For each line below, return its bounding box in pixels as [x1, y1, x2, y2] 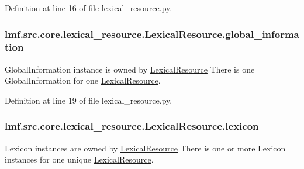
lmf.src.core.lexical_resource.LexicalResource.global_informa [5, 26, 299, 41]
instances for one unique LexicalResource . [5, 153, 154, 165]
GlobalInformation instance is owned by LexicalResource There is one [5, 63, 255, 75]
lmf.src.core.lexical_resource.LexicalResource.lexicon [5, 119, 259, 133]
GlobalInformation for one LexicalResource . [5, 74, 161, 87]
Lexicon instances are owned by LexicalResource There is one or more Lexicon [5, 142, 286, 154]
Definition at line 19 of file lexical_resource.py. [5, 94, 172, 106]
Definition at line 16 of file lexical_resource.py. [5, 2, 172, 13]
